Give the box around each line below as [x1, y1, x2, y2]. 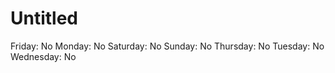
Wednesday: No [10, 50, 77, 62]
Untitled [10, 7, 79, 30]
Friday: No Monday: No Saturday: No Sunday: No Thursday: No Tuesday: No [10, 40, 325, 52]
